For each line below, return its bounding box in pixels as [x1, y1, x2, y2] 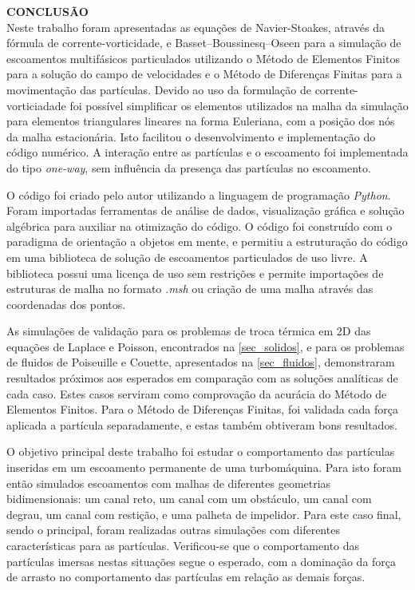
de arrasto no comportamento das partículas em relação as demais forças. [6, 568, 366, 585]
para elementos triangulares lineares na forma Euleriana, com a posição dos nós [6, 113, 395, 129]
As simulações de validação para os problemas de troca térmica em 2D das [6, 323, 371, 339]
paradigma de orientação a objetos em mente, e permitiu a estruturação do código [6, 233, 408, 250]
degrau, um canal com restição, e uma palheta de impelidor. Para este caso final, [6, 505, 401, 522]
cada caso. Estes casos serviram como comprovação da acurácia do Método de [6, 385, 387, 402]
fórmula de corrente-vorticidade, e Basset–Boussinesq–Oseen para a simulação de [6, 34, 401, 51]
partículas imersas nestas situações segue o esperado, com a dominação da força [6, 552, 397, 569]
